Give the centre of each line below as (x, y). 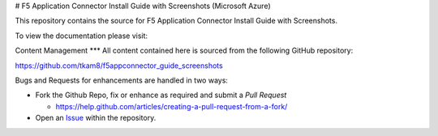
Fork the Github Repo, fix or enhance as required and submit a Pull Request (161, 95)
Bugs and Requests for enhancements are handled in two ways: (122, 80)
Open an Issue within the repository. (96, 118)
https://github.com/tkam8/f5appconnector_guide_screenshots (119, 66)
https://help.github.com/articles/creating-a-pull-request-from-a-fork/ (172, 106)
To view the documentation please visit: (82, 36)
